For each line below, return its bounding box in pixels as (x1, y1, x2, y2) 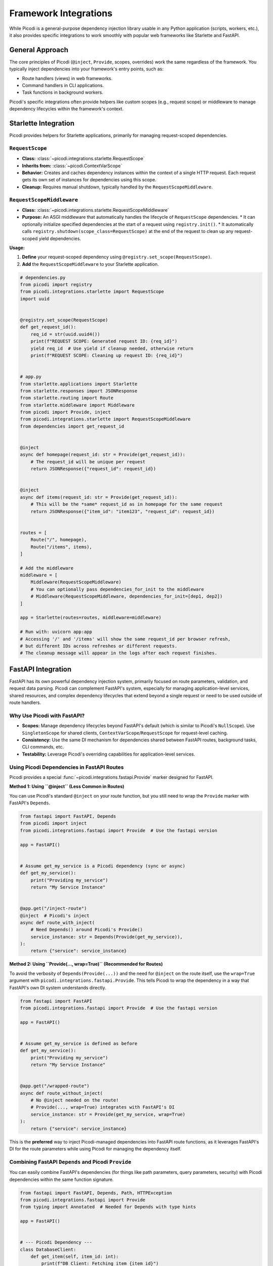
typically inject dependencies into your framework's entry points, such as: (9, 66, 164, 72)
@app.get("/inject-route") (20, 905, 87, 912)
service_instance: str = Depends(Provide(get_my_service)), (30, 934, 183, 939)
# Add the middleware (20, 565, 74, 571)
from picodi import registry (20, 282, 93, 288)
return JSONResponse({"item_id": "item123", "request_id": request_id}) (30, 508, 215, 514)
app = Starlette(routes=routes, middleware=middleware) (20, 615, 162, 620)
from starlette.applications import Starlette (20, 381, 138, 387)
